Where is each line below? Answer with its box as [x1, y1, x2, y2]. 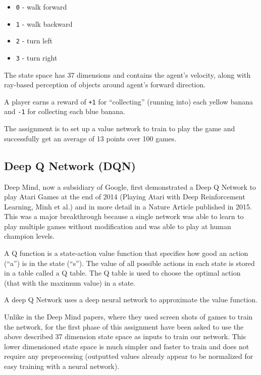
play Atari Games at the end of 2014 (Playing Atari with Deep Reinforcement [4, 191, 245, 202]
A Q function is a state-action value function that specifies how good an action [4, 248, 248, 258]
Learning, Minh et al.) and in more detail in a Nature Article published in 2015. [4, 201, 252, 211]
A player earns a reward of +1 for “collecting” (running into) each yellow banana [4, 96, 253, 106]
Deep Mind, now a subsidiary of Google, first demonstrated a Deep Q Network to [4, 181, 256, 192]
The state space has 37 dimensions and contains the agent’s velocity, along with [4, 69, 251, 80]
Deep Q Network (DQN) [4, 157, 136, 173]
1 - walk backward [16, 18, 73, 29]
